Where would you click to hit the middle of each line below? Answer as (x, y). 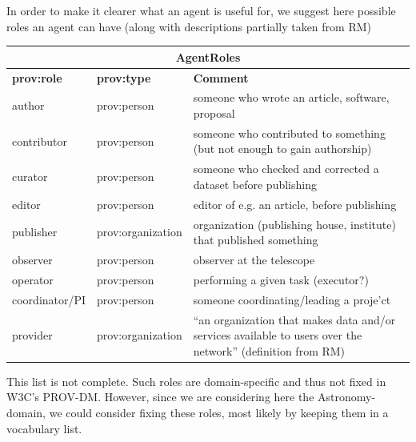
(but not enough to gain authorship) (282, 149)
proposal (214, 113)
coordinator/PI (49, 299)
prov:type (124, 77)
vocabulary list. (44, 428)
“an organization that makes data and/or (294, 319)
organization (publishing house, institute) (294, 224)
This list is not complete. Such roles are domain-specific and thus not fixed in (196, 381)
